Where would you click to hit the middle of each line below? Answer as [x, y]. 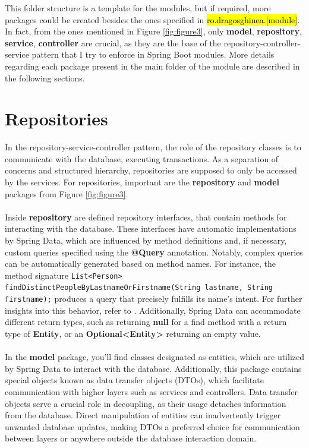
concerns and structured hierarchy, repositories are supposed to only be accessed [151, 170]
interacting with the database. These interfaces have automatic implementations [151, 228]
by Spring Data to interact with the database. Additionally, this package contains [153, 368]
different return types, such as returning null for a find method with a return [146, 322]
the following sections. [45, 78]
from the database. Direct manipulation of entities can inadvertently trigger [143, 415]
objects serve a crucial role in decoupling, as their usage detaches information [146, 403]
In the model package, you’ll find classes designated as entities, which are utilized [155, 357]
